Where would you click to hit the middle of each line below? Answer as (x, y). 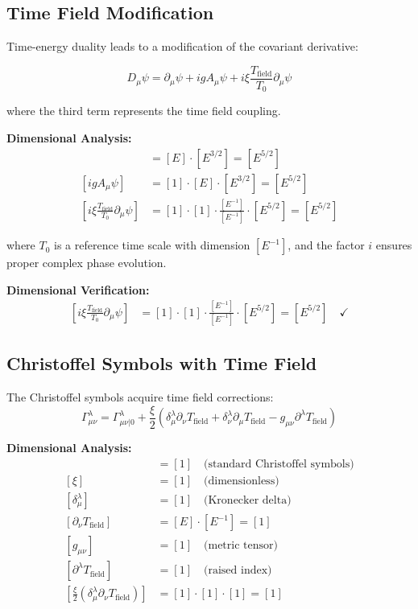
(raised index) (238, 571)
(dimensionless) (242, 481)
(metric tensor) (241, 546)
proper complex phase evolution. (87, 263)
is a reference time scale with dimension (152, 245)
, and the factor (326, 245)
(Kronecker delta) (248, 500)
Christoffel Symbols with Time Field (162, 363)
